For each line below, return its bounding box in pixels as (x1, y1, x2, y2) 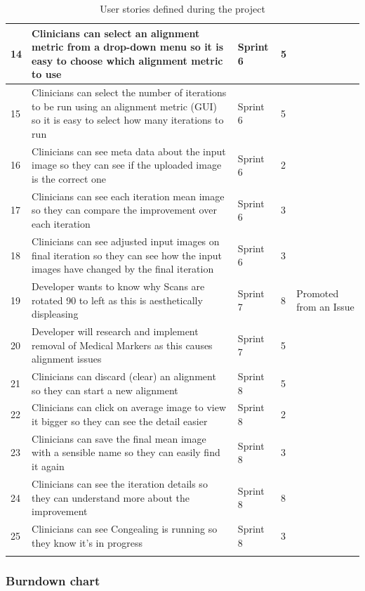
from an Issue (296, 299, 354, 314)
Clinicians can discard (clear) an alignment (32, 369, 216, 383)
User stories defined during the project (100, 1, 265, 15)
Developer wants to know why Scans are (32, 278, 205, 293)
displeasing (32, 306, 79, 321)
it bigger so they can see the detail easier (32, 414, 208, 429)
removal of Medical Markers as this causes (32, 337, 213, 352)
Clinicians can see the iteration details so (32, 476, 208, 491)
